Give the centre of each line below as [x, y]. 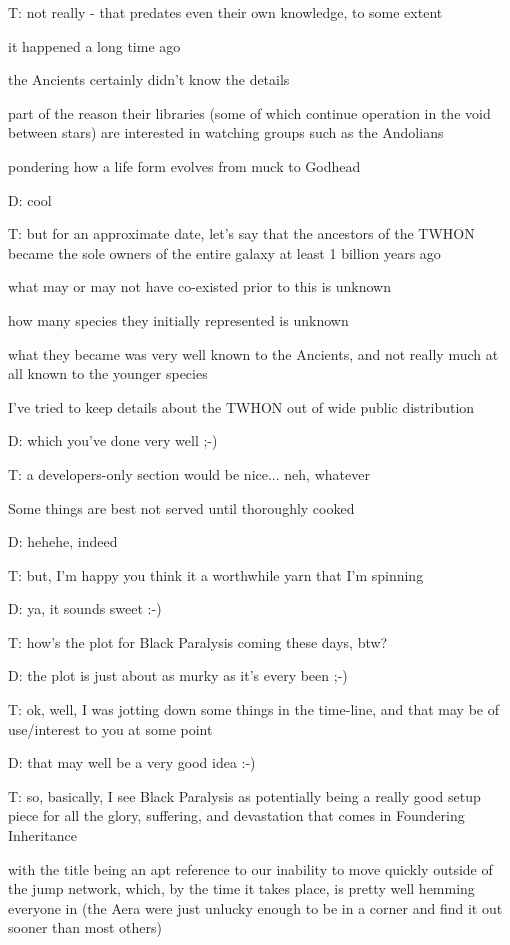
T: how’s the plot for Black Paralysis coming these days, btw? [198, 641]
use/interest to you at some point [110, 728]
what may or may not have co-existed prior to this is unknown [199, 286]
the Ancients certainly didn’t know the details [149, 79]
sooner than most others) [85, 927]
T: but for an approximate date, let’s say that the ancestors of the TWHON [241, 233]
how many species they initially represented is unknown [178, 319]
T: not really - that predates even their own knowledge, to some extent [225, 12]
